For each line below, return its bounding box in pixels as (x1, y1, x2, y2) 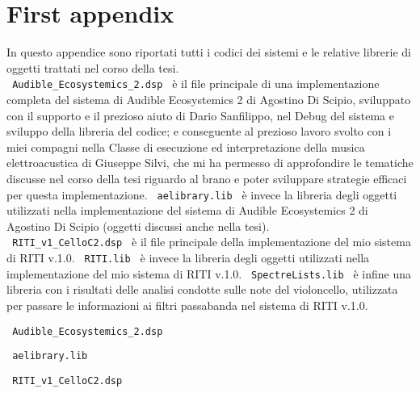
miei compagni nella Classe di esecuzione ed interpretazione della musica (6, 138, 365, 155)
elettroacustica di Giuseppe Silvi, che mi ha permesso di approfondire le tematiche (6, 154, 414, 171)
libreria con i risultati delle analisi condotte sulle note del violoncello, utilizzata (6, 281, 398, 298)
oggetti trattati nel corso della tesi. (6, 59, 179, 76)
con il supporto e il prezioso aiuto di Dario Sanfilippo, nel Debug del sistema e (6, 107, 394, 123)
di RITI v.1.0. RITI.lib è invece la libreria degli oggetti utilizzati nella (6, 249, 370, 266)
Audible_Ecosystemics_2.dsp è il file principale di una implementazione (12, 75, 380, 92)
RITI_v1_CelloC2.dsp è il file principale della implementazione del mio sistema (12, 233, 411, 250)
